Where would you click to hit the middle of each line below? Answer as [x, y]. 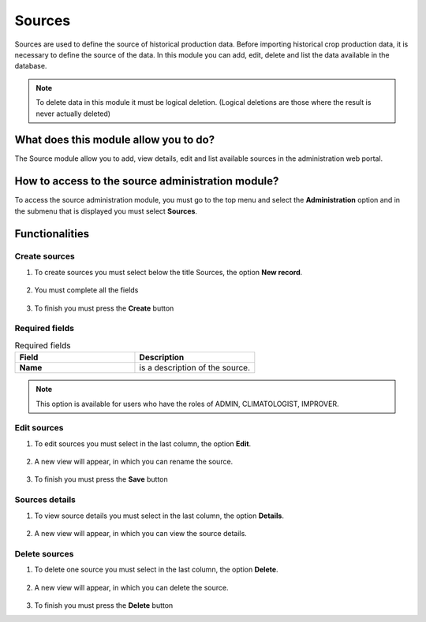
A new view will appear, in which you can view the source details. [141, 533]
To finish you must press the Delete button [104, 605]
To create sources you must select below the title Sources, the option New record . [168, 272]
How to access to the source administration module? [147, 181]
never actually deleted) [73, 114]
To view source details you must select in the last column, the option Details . [159, 516]
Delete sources [44, 553]
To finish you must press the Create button [104, 308]
